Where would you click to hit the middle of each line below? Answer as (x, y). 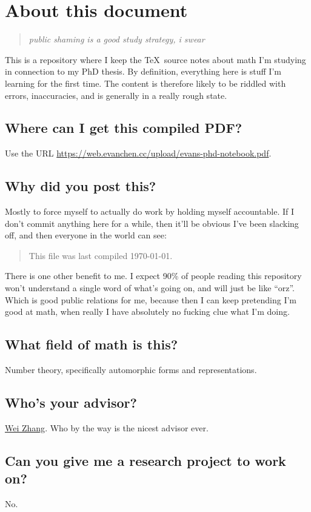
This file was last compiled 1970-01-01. (101, 255)
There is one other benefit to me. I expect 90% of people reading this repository (153, 276)
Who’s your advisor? (71, 403)
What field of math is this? (92, 344)
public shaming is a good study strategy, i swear (117, 39)
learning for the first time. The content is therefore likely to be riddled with (145, 83)
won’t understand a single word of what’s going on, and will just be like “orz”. (150, 288)
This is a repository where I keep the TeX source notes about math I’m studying (155, 59)
